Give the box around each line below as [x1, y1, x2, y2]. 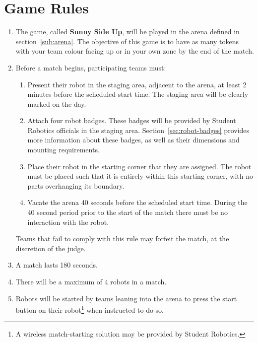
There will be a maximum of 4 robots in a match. [15, 276, 167, 286]
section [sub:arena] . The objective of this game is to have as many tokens [15, 36, 239, 46]
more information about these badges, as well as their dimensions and [27, 135, 240, 145]
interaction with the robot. [27, 216, 109, 227]
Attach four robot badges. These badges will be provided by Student [27, 115, 236, 126]
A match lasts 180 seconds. [15, 260, 98, 270]
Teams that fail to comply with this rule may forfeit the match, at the [15, 233, 229, 244]
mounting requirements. [27, 144, 100, 155]
